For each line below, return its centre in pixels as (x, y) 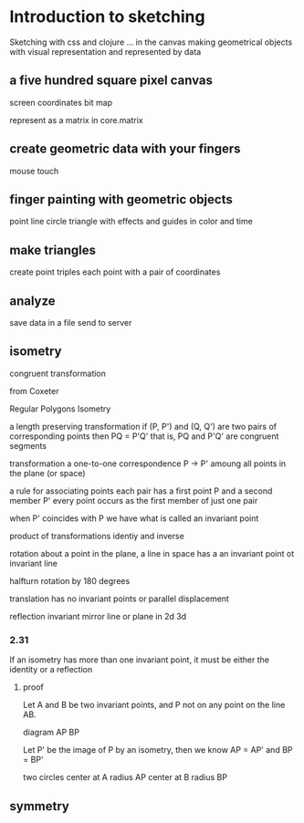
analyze (33, 301)
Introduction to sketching (107, 17)
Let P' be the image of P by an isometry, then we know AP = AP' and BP (158, 750)
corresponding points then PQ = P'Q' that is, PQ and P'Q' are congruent (144, 436)
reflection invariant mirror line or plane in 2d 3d (98, 616)
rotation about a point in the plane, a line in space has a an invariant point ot (152, 553)
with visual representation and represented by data (105, 51)
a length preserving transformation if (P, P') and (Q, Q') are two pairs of (143, 426)
